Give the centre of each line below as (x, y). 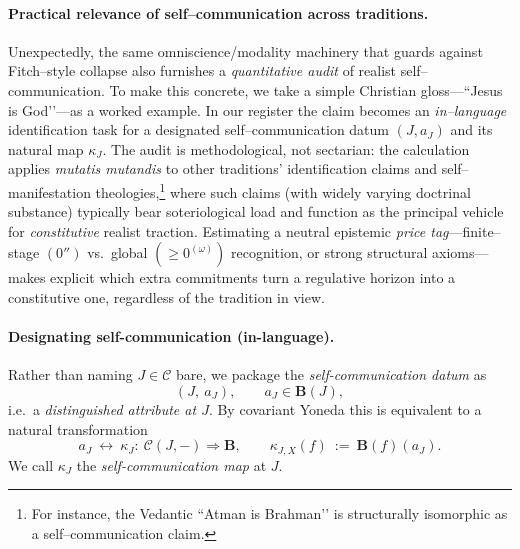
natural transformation (78, 428)
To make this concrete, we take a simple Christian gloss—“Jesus (306, 89)
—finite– (474, 230)
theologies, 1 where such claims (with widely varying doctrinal (283, 190)
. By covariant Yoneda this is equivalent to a (345, 408)
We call (31, 464)
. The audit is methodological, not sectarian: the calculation (286, 148)
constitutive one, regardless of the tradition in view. (166, 296)
